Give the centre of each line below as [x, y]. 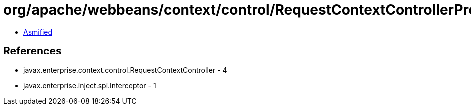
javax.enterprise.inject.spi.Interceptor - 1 [90, 85]
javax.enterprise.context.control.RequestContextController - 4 [125, 70]
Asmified [38, 32]
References [33, 51]
